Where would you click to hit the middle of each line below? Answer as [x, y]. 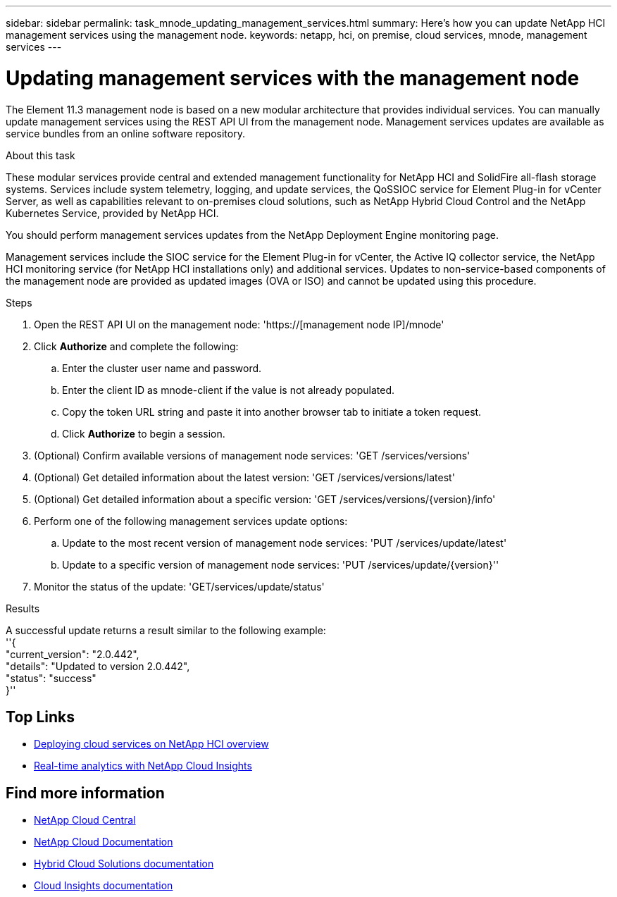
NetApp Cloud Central [85, 820]
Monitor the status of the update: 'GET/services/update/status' [179, 586]
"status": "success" [51, 678]
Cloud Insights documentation [104, 886]
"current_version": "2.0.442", [73, 654]
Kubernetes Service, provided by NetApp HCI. [112, 213]
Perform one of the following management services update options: [191, 521]
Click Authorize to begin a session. [144, 433]
